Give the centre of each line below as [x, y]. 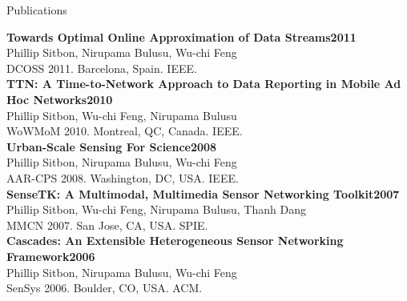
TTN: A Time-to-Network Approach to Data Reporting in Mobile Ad [204, 84]
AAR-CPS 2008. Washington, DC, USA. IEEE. [123, 177]
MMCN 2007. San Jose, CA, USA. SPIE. [107, 225]
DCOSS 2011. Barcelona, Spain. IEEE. [102, 68]
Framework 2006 [51, 256]
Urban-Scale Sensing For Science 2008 [112, 146]
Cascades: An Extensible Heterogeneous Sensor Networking [175, 241]
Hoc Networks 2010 [60, 99]
